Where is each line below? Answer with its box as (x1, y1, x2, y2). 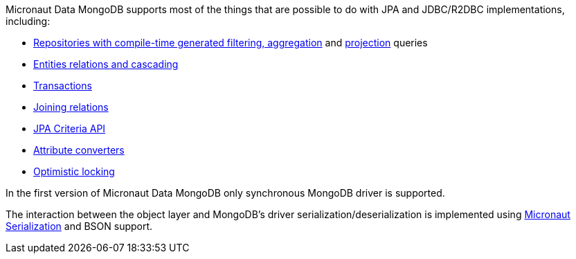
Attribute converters (33, 144, 125, 156)
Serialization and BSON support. (6, 220, 153, 232)
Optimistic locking (33, 166, 115, 177)
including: (6, 15, 51, 27)
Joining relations (33, 101, 109, 113)
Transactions (33, 80, 92, 91)
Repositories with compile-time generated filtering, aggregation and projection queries (33, 37, 428, 48)
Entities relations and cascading (33, 58, 179, 70)
